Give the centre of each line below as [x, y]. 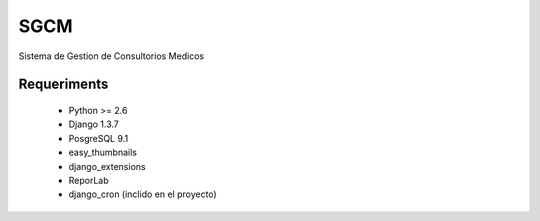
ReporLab [88, 180]
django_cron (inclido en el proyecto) [142, 194]
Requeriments [63, 84]
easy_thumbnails [102, 152]
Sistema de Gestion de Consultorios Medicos [111, 56]
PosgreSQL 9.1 [98, 138]
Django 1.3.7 [93, 124]
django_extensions [107, 166]
